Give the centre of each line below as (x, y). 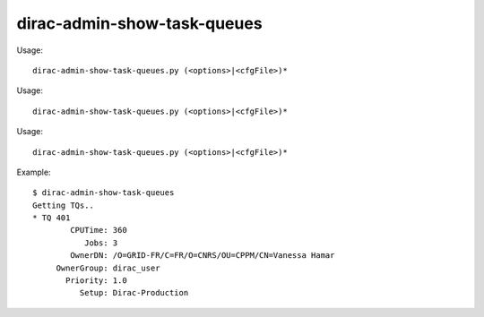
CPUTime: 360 (99, 230)
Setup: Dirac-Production (134, 293)
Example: (34, 172)
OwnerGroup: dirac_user (108, 268)
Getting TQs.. (63, 205)
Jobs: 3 (101, 243)
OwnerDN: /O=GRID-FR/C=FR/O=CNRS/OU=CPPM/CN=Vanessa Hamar (203, 256)
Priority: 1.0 (96, 281)
